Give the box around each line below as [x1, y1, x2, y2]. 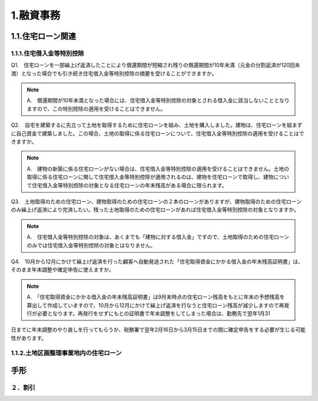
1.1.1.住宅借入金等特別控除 [11, 49, 85, 57]
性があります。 [11, 334, 47, 342]
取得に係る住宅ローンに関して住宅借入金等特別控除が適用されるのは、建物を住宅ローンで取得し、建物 [26, 174, 274, 181]
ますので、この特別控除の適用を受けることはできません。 [26, 105, 166, 112]
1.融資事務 [11, 9, 61, 22]
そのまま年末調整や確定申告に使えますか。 [11, 266, 114, 273]
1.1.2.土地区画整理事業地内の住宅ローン [11, 349, 122, 357]
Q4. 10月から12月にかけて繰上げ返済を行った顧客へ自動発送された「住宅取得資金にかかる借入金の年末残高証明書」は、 [11, 258, 304, 265]
